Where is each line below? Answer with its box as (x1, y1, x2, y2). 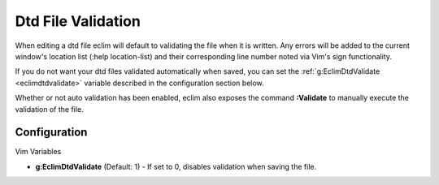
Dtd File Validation (15, 12, 141, 30)
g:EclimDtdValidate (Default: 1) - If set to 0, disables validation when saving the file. (35, 161, 317, 171)
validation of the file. (15, 104, 85, 114)
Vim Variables (15, 147, 62, 157)
